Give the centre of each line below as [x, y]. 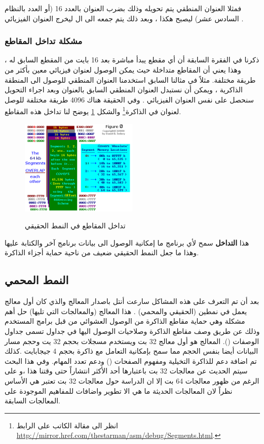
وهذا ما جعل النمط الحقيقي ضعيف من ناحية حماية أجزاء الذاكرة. [102, 252]
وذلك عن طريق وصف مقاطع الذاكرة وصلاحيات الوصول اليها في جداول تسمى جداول [132, 331]
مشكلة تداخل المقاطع [44, 41]
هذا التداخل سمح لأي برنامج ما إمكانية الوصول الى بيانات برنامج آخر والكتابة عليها [127, 242]
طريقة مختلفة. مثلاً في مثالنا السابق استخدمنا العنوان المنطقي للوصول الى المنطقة [130, 79]
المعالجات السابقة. [32, 401]
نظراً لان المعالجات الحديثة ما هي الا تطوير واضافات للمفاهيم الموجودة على [119, 390]
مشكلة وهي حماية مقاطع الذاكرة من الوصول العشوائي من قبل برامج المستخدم [125, 321]
